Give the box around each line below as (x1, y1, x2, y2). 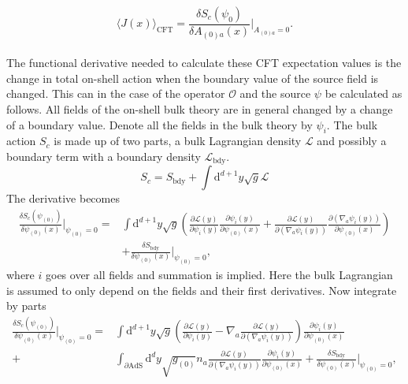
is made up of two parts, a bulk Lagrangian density (54, 132, 302, 149)
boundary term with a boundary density (6, 147, 201, 164)
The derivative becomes (6, 190, 120, 207)
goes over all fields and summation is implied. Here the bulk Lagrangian (45, 267, 393, 283)
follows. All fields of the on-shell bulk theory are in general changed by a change (6, 100, 393, 117)
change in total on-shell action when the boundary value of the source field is (6, 69, 379, 86)
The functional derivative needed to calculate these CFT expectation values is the (6, 54, 402, 71)
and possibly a (317, 132, 387, 149)
